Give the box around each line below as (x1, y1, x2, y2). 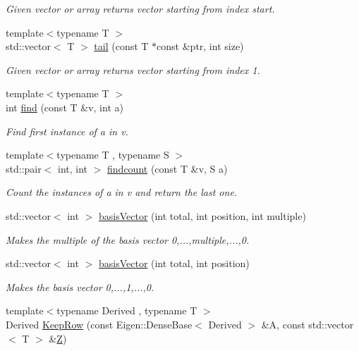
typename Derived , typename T (56, 303, 197, 318)
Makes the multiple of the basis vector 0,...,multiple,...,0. (6, 232, 250, 247)
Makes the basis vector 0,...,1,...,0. (6, 279, 154, 294)
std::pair (6, 161, 42, 175)
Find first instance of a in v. (6, 123, 128, 138)
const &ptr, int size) (157, 39, 244, 54)
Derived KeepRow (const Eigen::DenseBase (6, 316, 193, 331)
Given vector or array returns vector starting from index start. (6, 1, 275, 16)
